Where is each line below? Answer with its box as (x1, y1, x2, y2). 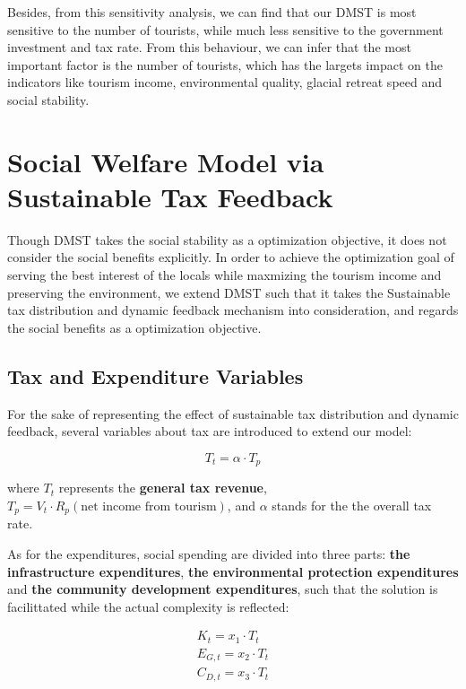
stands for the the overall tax (272, 495, 432, 514)
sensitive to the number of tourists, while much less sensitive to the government (7, 20, 444, 39)
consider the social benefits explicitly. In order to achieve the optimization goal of (7, 248, 454, 266)
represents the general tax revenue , (58, 478, 267, 497)
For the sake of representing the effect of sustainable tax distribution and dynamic (7, 404, 459, 423)
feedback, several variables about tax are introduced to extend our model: (7, 422, 412, 440)
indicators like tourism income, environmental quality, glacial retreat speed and (7, 73, 442, 92)
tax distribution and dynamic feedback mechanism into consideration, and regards (7, 301, 459, 319)
